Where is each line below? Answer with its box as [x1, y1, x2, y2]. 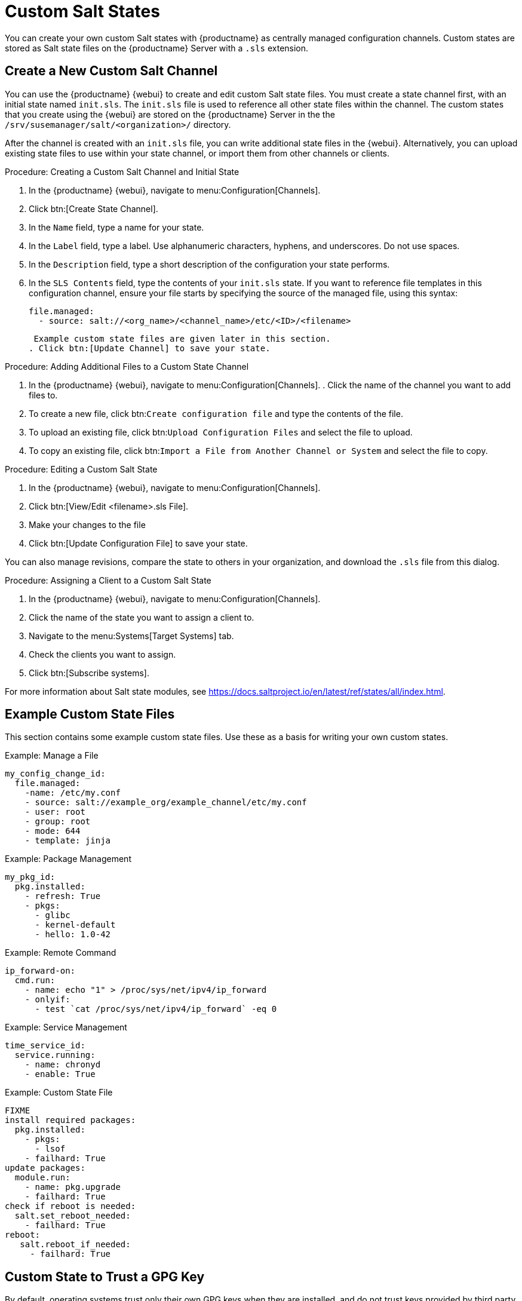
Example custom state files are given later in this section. [33, 333, 331, 343]
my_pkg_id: [5, 872, 56, 882]
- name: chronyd [24, 1060, 101, 1070]
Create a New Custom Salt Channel [5, 63, 218, 79]
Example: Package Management [5, 854, 131, 864]
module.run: [14, 1173, 70, 1183]
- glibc [35, 910, 70, 920]
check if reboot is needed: [5, 1201, 136, 1211]
